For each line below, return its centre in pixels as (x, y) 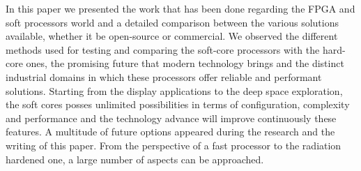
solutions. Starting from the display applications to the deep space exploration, (174, 90)
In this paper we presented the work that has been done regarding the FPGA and (180, 8)
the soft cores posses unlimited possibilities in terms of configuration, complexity (178, 104)
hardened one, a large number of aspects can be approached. (135, 159)
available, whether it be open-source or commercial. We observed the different (172, 36)
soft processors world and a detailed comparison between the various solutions (172, 22)
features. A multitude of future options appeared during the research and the (170, 132)
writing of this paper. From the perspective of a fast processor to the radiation (174, 145)
